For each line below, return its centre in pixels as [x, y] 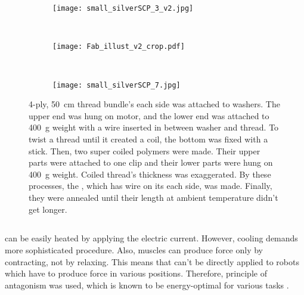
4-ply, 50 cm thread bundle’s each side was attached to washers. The [154, 104]
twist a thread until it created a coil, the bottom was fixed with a [148, 139]
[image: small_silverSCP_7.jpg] [117, 85]
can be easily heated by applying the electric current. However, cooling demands [151, 238]
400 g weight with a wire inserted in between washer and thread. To [154, 127]
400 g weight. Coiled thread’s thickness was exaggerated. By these [150, 174]
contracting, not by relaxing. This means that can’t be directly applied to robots [152, 261]
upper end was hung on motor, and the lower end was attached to [149, 115]
